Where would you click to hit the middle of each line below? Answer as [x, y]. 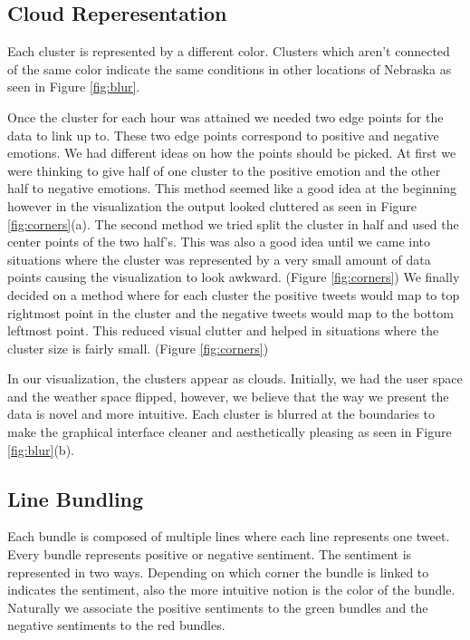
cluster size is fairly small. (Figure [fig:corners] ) [138, 348]
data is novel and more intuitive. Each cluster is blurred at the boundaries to [221, 414]
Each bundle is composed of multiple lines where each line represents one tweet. [229, 536]
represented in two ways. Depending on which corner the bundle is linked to [218, 572]
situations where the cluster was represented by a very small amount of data [219, 259]
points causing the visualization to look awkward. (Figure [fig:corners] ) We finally [234, 277]
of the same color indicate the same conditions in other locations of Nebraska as [230, 68]
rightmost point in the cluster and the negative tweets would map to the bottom [231, 312]
